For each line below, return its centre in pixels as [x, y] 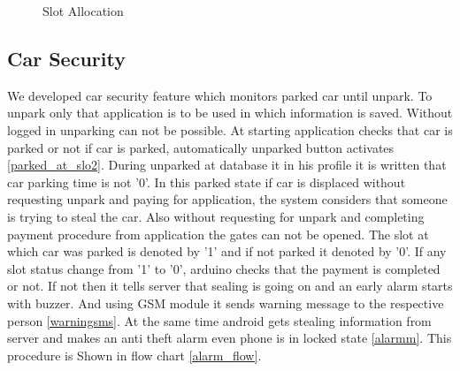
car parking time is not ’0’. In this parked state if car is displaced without [207, 182]
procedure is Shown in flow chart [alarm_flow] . [134, 355]
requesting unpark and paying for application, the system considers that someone [227, 199]
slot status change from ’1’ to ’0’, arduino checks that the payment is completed [224, 268]
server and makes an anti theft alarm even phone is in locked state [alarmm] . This [230, 338]
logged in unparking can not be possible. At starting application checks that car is [230, 129]
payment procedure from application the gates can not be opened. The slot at [218, 234]
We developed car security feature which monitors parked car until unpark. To [220, 95]
